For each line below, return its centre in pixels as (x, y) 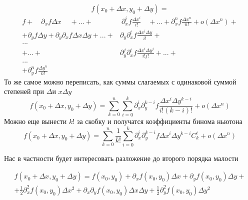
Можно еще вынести (35, 121)
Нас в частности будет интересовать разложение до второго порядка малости (121, 158)
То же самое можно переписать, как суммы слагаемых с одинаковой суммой (120, 81)
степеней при (24, 91)
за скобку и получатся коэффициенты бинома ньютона (159, 121)
